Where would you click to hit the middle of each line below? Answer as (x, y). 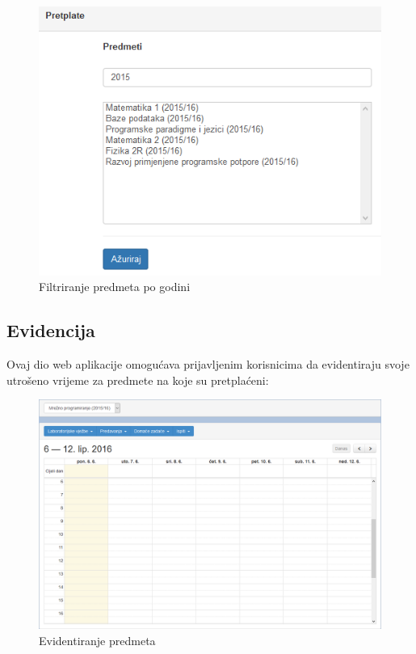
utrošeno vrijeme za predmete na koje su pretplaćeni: (138, 380)
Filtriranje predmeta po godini (115, 287)
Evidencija (51, 330)
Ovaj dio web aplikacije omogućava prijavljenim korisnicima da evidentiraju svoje (208, 364)
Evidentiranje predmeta (97, 641)
